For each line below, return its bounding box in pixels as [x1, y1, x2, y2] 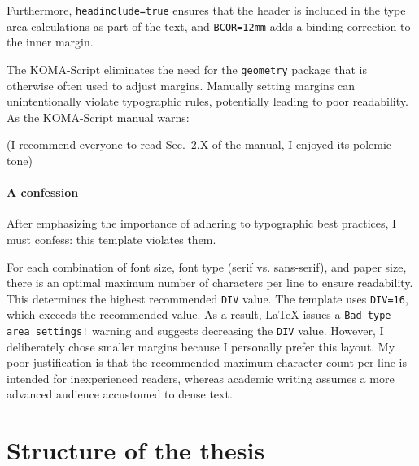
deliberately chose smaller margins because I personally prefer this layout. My [7, 338, 395, 355]
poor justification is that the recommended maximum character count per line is [7, 354, 407, 371]
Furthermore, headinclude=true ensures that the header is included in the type [7, 2, 406, 18]
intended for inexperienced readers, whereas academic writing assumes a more [7, 369, 395, 386]
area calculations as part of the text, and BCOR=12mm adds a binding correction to [7, 17, 411, 34]
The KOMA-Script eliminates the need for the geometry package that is [7, 60, 367, 77]
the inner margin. [7, 33, 94, 50]
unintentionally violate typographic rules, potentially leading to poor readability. [7, 93, 408, 110]
